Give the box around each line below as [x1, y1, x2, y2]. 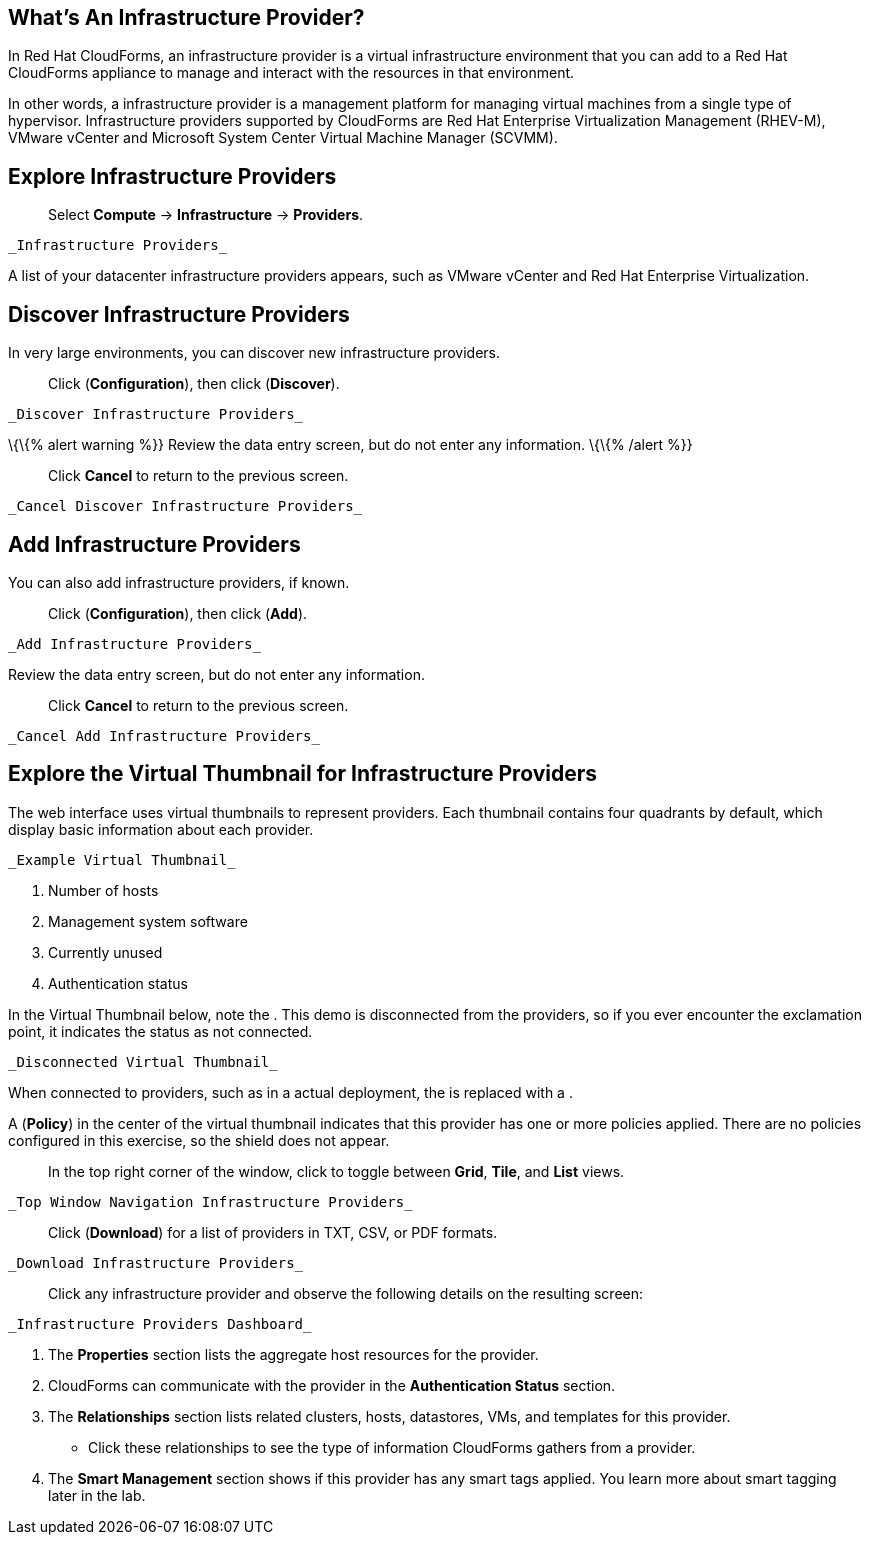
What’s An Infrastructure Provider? [8, 5, 365, 30]
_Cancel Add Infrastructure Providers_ [8, 727, 320, 744]
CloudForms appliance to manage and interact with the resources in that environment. [8, 64, 575, 82]
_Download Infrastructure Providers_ [8, 1254, 304, 1271]
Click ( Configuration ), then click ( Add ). [48, 604, 308, 622]
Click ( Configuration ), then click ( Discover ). [48, 375, 340, 393]
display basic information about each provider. [8, 820, 314, 838]
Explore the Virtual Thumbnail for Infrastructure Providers [8, 761, 598, 787]
